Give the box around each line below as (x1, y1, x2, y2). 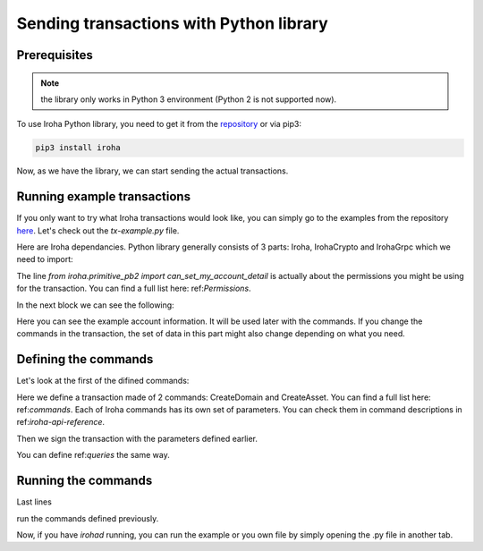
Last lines (16, 496, 53, 507)
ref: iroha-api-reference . (16, 417, 106, 428)
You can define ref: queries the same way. (16, 450, 170, 461)
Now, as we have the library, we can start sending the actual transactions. (16, 165, 289, 176)
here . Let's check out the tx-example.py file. (16, 225, 180, 236)
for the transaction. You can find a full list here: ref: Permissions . (16, 283, 251, 294)
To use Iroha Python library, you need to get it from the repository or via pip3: (16, 119, 302, 130)
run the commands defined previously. (16, 513, 159, 523)
